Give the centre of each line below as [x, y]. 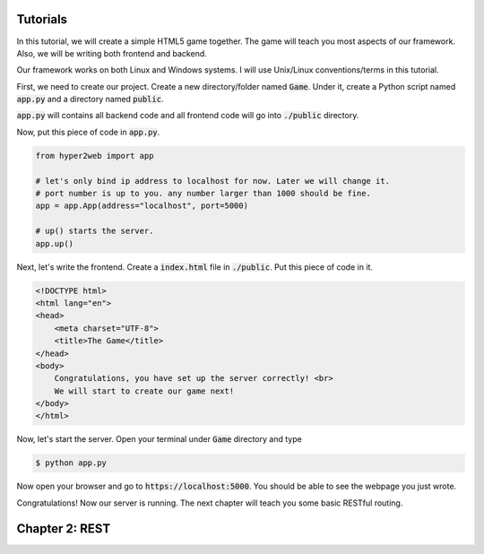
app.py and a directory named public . [90, 100]
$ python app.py [71, 463]
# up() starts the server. [95, 231]
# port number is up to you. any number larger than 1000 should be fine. [203, 194]
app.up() [55, 243]
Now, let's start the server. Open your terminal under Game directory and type [159, 439]
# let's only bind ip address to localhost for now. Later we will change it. [212, 181]
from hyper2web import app [95, 156]
